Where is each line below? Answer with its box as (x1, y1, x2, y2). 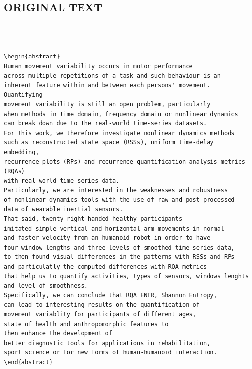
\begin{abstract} (4, 53, 60, 60)
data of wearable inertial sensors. (4, 206, 123, 213)
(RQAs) (4, 168, 25, 175)
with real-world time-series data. (4, 177, 120, 184)
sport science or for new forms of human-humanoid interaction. (4, 349, 217, 356)
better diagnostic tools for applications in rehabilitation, (4, 339, 210, 347)
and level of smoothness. (4, 282, 88, 290)
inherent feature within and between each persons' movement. (4, 81, 210, 89)
